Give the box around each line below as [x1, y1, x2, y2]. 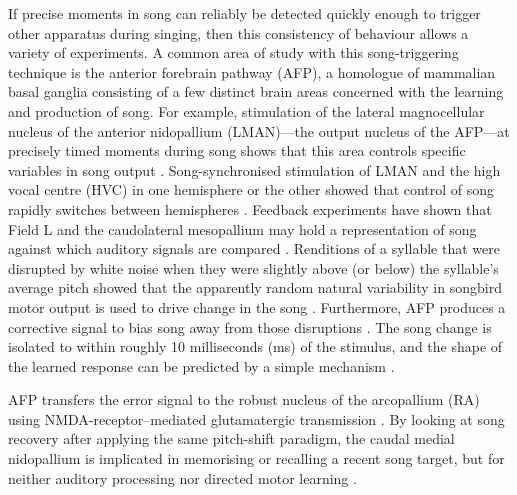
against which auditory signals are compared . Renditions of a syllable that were [8, 238, 500, 259]
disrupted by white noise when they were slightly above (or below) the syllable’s [8, 257, 499, 278]
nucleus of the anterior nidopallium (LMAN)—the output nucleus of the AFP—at [8, 120, 510, 141]
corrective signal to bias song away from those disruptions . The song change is [8, 316, 492, 337]
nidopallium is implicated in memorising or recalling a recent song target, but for [8, 448, 505, 469]
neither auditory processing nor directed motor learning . [8, 467, 357, 488]
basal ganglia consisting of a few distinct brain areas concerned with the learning [8, 81, 504, 102]
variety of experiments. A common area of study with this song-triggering [8, 42, 459, 63]
